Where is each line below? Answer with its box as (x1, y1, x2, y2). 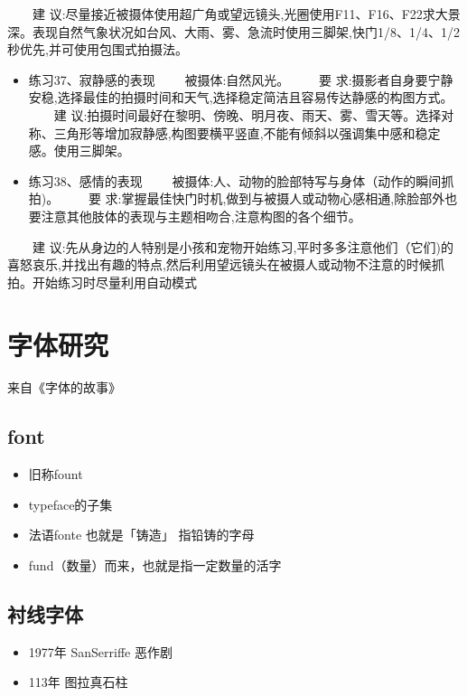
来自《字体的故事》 (7, 378, 121, 397)
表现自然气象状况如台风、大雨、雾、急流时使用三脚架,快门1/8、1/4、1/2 (32, 22, 460, 41)
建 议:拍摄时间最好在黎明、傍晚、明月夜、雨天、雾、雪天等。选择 (53, 105, 442, 124)
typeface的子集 (28, 494, 113, 513)
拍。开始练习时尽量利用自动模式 (7, 272, 197, 291)
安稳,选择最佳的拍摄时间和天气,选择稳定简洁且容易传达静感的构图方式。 (28, 88, 453, 107)
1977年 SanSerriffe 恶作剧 (28, 642, 173, 661)
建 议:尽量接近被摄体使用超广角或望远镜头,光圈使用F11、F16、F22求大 (32, 5, 448, 23)
